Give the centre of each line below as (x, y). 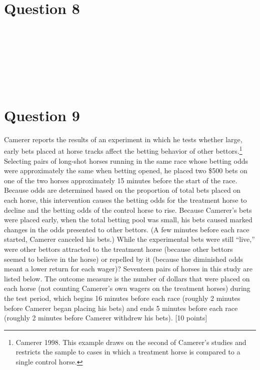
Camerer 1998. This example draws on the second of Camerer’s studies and (131, 342)
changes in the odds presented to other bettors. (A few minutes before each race (127, 229)
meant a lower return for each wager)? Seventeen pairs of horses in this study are (128, 269)
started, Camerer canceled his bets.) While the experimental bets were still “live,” (129, 239)
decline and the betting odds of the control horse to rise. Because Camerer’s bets (128, 210)
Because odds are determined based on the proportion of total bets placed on (122, 190)
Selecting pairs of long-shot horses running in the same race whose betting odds (126, 160)
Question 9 (42, 115)
